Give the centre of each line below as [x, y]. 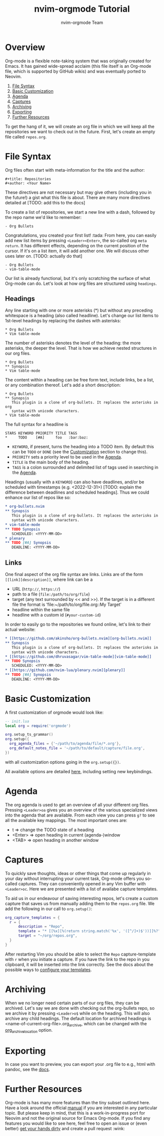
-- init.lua [17, 721]
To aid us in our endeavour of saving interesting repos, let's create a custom [82, 898]
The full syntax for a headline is [37, 424]
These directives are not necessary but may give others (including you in [78, 192]
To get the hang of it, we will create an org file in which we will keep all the [80, 126]
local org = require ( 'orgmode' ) [38, 726]
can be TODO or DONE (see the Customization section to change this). [80, 452]
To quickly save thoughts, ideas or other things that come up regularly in [78, 873]
